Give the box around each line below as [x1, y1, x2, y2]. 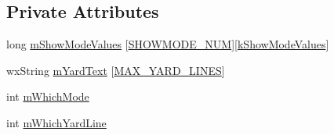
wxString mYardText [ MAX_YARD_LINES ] [6, 62, 225, 78]
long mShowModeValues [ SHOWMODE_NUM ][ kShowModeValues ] [6, 36, 329, 52]
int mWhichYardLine [6, 114, 107, 130]
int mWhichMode [6, 88, 89, 105]
